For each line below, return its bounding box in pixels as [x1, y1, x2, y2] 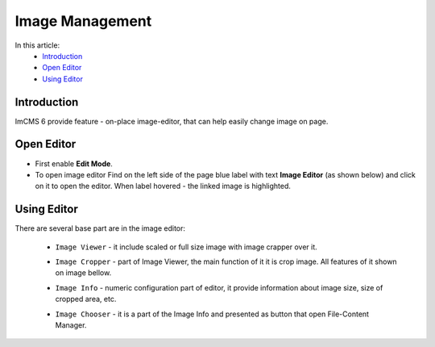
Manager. [55, 320, 87, 330]
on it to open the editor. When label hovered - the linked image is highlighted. [35, 182, 292, 191]
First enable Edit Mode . [35, 158, 113, 169]
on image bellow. [55, 268, 112, 278]
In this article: [14, 40, 60, 50]
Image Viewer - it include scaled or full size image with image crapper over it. [55, 242, 317, 252]
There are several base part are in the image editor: [14, 224, 185, 233]
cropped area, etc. [55, 295, 117, 304]
